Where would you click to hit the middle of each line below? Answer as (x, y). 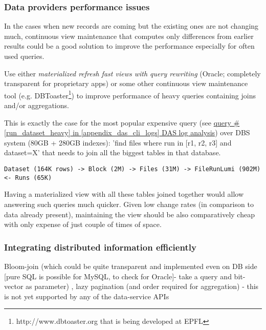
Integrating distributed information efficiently (100, 247)
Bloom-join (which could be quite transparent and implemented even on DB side (131, 266)
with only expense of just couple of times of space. (83, 224)
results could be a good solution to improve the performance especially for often (129, 46)
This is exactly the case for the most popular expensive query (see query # (122, 122)
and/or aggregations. (37, 105)
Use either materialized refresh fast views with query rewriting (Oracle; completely (132, 73)
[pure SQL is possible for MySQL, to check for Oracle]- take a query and (118, 276)
